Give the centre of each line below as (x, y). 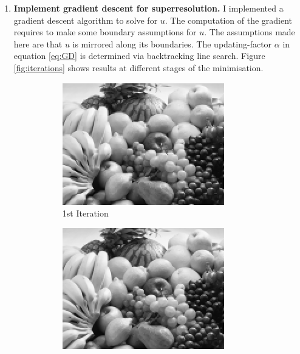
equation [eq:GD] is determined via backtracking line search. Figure (139, 56)
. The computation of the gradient (229, 20)
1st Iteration (85, 213)
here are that (38, 43)
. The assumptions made (250, 32)
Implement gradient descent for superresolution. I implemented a (148, 8)
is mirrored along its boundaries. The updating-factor (172, 43)
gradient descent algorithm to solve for (86, 20)
